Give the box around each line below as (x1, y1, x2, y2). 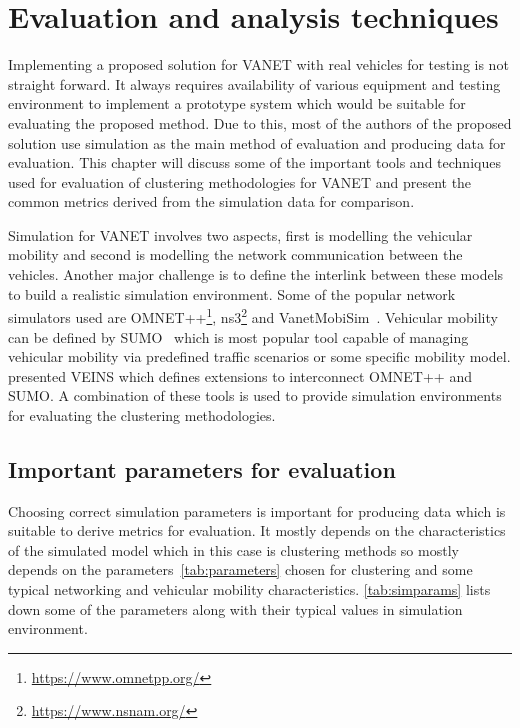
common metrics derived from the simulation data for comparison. (8, 191, 415, 212)
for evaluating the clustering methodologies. (8, 404, 276, 425)
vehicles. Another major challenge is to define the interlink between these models (8, 264, 504, 285)
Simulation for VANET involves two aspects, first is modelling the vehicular (8, 224, 473, 245)
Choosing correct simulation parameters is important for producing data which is (8, 500, 506, 521)
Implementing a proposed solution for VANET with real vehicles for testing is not (8, 54, 509, 75)
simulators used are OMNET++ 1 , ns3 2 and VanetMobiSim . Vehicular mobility (8, 304, 498, 327)
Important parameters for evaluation (8, 453, 396, 484)
